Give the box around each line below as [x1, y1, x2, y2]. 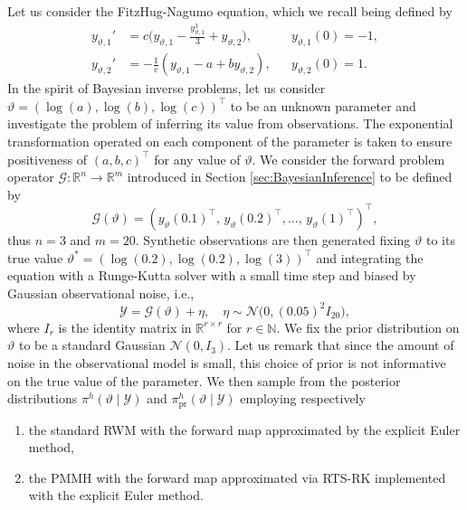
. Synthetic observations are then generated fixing [135, 230, 411, 249]
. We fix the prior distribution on [276, 317, 460, 336]
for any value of [154, 149, 241, 168]
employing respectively [240, 389, 366, 408]
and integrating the [316, 248, 424, 267]
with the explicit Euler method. [28, 486, 204, 505]
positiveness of [7, 149, 88, 168]
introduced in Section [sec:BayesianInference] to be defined [127, 167, 453, 186]
